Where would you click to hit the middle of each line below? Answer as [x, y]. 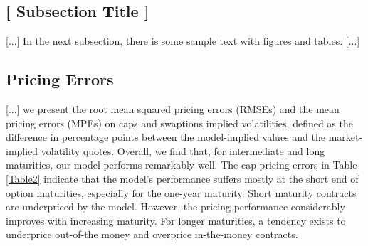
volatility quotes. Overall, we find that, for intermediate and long [183, 150]
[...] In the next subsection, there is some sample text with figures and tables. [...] [183, 41]
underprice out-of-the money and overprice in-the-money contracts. [152, 234]
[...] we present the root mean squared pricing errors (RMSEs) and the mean [173, 109]
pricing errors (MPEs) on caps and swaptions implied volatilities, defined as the [179, 123]
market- [346, 137]
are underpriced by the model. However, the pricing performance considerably [175, 207]
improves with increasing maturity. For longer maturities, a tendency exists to [176, 220]
